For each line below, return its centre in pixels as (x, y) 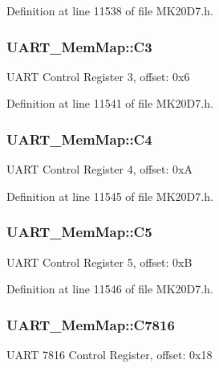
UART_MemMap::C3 (79, 46)
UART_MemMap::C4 (79, 139)
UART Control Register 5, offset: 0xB (99, 262)
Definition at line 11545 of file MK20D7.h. (110, 196)
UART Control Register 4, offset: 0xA (99, 169)
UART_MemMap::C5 (79, 232)
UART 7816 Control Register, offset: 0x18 (109, 355)
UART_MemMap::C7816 (91, 324)
